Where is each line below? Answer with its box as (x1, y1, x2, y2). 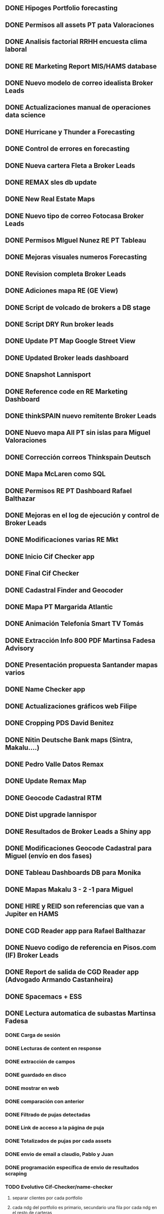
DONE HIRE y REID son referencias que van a (5, 902, 144, 910)
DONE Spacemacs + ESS (5, 992, 82, 1001)
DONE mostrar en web (5, 1085, 59, 1092)
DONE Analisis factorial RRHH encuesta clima (5, 38, 147, 46)
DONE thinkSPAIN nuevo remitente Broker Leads (5, 412, 157, 420)
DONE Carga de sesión (5, 1032, 61, 1039)
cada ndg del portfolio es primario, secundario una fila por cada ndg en (12, 1204, 157, 1210)
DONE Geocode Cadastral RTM (5, 793, 102, 802)
